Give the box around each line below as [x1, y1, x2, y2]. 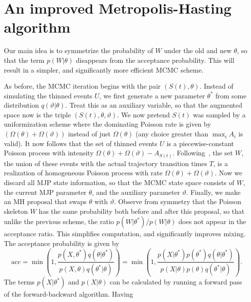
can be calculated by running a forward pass [110, 277, 242, 287]
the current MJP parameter [4, 187, 87, 197]
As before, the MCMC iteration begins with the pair [4, 81, 161, 91]
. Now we [214, 168, 242, 178]
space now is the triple [4, 109, 71, 119]
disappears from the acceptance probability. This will [76, 55, 234, 65]
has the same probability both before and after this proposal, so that [39, 206, 245, 216]
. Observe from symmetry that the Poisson [114, 196, 242, 207]
